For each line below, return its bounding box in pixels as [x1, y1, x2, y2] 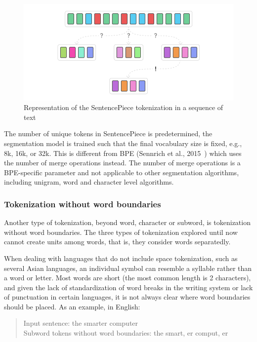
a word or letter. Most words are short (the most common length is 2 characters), [4, 272, 251, 283]
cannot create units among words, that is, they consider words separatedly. [4, 236, 231, 247]
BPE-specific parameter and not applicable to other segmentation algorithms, [4, 167, 239, 177]
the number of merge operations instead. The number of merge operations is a [4, 157, 241, 168]
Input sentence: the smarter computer [23, 318, 138, 328]
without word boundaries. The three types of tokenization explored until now [4, 227, 238, 237]
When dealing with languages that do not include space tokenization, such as [4, 253, 238, 263]
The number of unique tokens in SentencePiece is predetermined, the [4, 128, 213, 139]
